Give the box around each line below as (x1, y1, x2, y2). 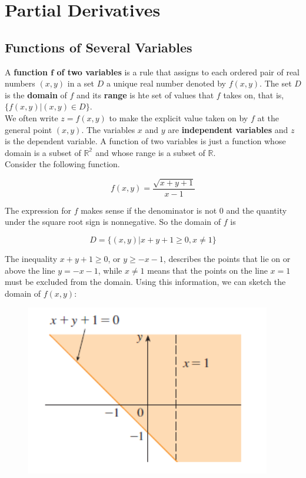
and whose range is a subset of (95, 146, 205, 158)
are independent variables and (168, 123, 288, 135)
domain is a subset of (5, 146, 81, 158)
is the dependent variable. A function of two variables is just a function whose (5, 135, 286, 147)
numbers (5, 77, 35, 89)
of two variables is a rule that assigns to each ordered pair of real (56, 65, 300, 78)
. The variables (81, 123, 135, 135)
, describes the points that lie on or (163, 252, 291, 264)
